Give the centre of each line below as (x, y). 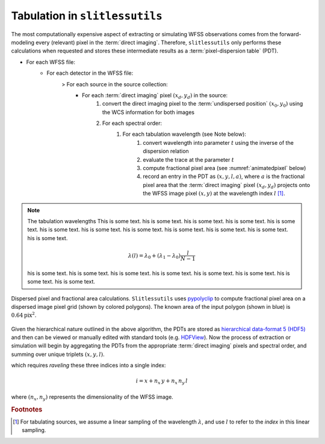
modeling (23, 42)
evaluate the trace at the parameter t (189, 159)
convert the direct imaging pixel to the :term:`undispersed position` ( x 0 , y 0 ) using (203, 104)
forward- (290, 34)
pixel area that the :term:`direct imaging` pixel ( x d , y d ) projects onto (227, 186)
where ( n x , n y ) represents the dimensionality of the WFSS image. (92, 397)
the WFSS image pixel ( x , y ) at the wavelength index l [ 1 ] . (214, 194)
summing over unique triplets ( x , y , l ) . (58, 354)
